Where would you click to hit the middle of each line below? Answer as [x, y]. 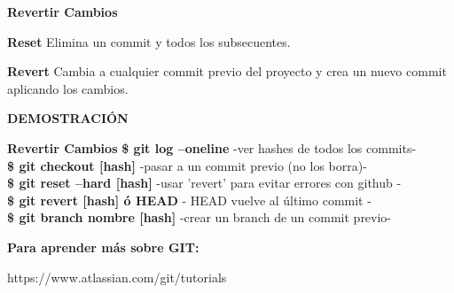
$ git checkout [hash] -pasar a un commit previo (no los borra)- [187, 165]
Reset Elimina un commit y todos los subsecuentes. [149, 41]
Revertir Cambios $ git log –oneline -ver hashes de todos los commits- [212, 147]
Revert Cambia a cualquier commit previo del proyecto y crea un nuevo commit [227, 71]
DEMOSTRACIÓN [68, 118]
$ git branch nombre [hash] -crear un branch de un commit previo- [200, 217]
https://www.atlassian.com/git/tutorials [117, 277]
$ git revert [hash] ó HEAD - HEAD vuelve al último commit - [189, 200]
